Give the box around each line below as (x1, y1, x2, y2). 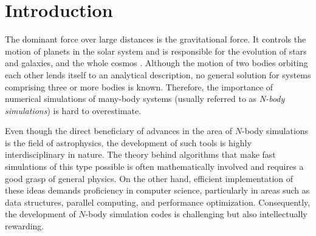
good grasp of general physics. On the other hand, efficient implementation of (5, 172, 294, 184)
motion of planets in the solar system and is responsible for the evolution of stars (5, 44, 307, 57)
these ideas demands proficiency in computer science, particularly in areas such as (5, 184, 310, 197)
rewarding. (5, 220, 44, 232)
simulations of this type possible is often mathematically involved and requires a (5, 160, 304, 173)
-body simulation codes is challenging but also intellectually (85, 207, 307, 220)
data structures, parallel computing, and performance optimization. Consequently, (5, 195, 311, 208)
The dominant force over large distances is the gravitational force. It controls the (5, 33, 306, 46)
